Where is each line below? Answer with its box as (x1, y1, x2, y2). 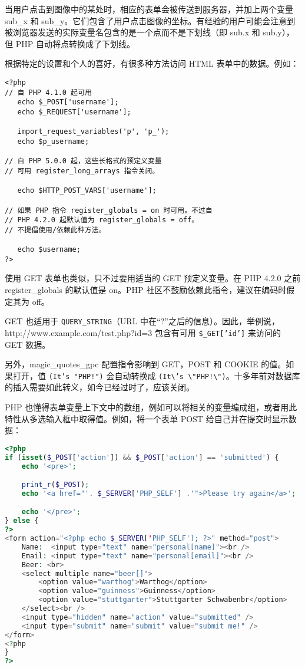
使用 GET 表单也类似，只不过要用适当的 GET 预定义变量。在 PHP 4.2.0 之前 (5, 272, 301, 284)
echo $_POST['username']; (17, 98, 119, 107)
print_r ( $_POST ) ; (21, 481, 89, 489)
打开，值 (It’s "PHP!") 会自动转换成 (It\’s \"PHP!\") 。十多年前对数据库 (12, 369, 300, 381)
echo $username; (17, 245, 81, 254)
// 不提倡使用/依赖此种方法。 (5, 225, 106, 234)
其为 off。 (12, 295, 49, 307)
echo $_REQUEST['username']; (17, 107, 131, 116)
